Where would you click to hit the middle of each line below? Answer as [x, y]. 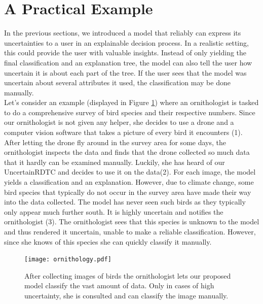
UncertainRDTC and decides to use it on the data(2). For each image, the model [130, 172]
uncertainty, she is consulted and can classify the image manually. [126, 296]
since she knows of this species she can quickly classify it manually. [108, 241]
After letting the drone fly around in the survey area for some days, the [115, 142]
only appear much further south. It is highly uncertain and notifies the [114, 211]
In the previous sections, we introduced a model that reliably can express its [123, 33]
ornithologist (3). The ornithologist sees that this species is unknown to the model [132, 222]
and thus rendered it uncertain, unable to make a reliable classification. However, [130, 231]
